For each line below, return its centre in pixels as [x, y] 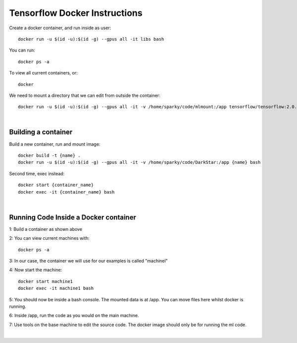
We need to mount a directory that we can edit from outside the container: [85, 95]
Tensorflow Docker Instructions [76, 13]
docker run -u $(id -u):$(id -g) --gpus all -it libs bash [91, 39]
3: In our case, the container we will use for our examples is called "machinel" [88, 261]
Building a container [41, 132]
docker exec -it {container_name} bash [66, 192]
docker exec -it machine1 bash [56, 288]
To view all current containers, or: [43, 73]
